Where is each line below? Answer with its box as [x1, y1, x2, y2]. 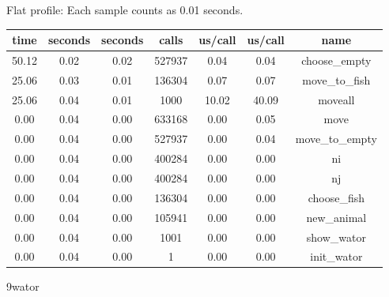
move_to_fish [302, 71, 371, 88]
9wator [6, 278, 40, 295]
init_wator [310, 248, 363, 265]
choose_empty [301, 51, 372, 68]
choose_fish [308, 189, 364, 205]
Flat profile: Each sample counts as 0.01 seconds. [6, 2, 244, 17]
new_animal [306, 209, 367, 225]
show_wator [306, 228, 366, 245]
